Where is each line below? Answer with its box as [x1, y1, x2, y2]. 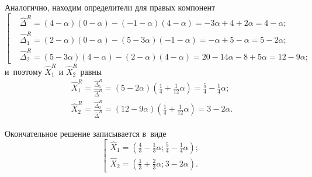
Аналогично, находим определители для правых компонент [5, 1, 216, 13]
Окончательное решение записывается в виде [5, 127, 167, 139]
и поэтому [5, 65, 42, 77]
